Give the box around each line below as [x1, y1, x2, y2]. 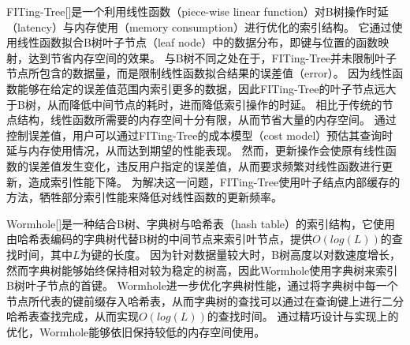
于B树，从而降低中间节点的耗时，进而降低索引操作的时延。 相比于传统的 [6, 96, 382, 112]
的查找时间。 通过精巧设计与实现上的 [207, 308, 399, 324]
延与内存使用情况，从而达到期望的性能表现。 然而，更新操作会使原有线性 [6, 142, 386, 159]
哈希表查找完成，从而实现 [6, 308, 139, 324]
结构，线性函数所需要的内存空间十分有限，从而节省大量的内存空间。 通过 [17, 111, 397, 128]
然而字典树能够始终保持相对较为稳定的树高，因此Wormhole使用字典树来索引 [6, 261, 398, 278]
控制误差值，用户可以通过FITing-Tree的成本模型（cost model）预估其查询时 [6, 126, 393, 143]
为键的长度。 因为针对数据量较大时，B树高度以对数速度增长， [80, 246, 401, 262]
